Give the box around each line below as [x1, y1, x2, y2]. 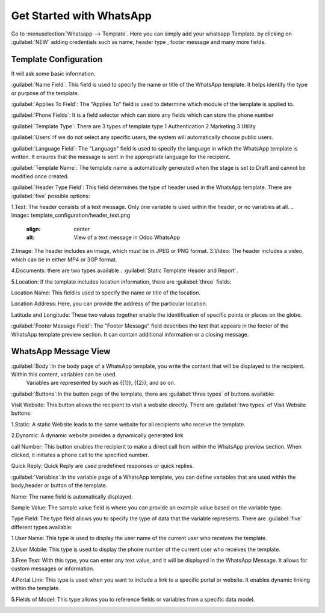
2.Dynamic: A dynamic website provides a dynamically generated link [11, 432, 184, 439]
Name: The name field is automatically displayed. [11, 493, 134, 500]
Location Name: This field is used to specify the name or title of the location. [11, 289, 201, 296]
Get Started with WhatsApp [11, 9, 152, 22]
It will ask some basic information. [11, 70, 96, 77]
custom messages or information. [11, 565, 94, 572]
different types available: [11, 523, 73, 531]
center [73, 225, 90, 232]
